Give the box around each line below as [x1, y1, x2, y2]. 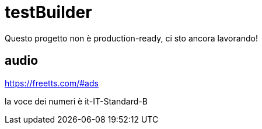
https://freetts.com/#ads [5, 78, 99, 88]
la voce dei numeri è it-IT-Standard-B [5, 96, 148, 106]
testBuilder [5, 2, 92, 22]
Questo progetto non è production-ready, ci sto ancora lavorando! [5, 33, 258, 43]
